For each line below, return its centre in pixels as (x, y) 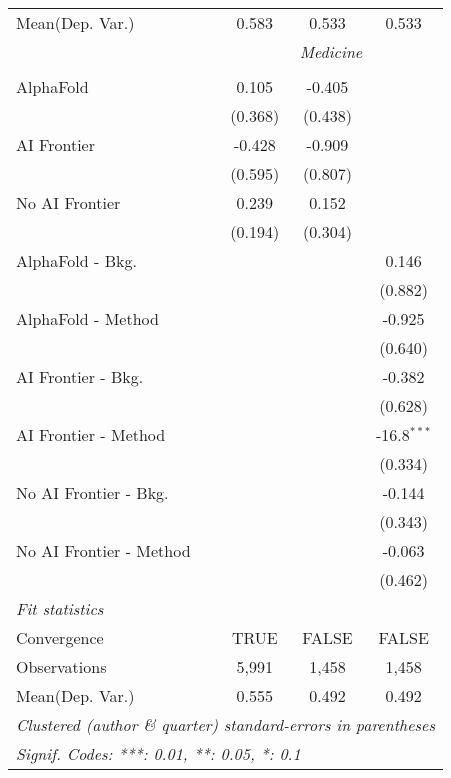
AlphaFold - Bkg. (76, 260)
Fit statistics (60, 608)
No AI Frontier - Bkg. (92, 492)
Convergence (60, 637)
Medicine (331, 51)
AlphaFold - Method (87, 318)
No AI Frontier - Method (103, 550)
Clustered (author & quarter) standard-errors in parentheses (225, 724)
